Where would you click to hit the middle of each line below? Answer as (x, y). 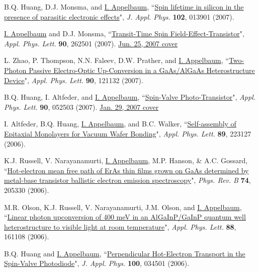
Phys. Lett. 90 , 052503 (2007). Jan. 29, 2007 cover (81, 107)
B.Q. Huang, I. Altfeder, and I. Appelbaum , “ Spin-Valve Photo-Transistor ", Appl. (130, 97)
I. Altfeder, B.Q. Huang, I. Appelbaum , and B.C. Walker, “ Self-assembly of (120, 124)
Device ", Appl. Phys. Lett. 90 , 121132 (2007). (74, 80)
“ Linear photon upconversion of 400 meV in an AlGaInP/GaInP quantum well (125, 217)
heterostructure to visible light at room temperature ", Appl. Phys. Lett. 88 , (120, 226)
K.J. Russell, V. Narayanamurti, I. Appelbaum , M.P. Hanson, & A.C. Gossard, (126, 160)
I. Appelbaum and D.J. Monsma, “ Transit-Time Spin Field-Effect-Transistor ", (124, 33)
